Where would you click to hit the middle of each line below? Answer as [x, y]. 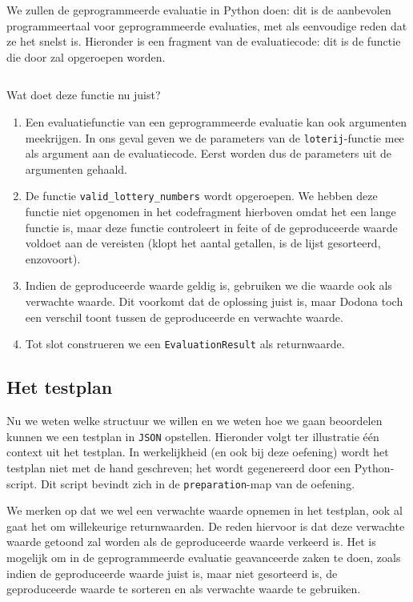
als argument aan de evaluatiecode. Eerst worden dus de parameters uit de [209, 153]
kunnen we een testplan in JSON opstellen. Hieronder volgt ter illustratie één [193, 436]
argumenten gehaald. [76, 169]
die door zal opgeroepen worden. [86, 56]
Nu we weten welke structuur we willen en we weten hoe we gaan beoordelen [194, 421]
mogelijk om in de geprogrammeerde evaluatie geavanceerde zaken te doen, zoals [204, 557]
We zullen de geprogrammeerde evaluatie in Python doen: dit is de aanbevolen [199, 10]
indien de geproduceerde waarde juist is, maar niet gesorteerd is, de [172, 573]
